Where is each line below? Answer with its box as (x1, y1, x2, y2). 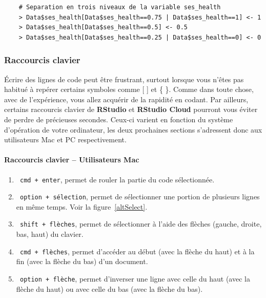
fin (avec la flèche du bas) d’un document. (16, 256, 148, 267)
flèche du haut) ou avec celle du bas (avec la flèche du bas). (16, 283, 203, 294)
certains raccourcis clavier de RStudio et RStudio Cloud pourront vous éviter (4, 104, 258, 115)
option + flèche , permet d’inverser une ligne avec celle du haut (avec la (19, 273, 250, 284)
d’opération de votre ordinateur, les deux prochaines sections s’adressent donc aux (4, 124, 262, 135)
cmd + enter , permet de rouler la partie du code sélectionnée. (19, 174, 215, 184)
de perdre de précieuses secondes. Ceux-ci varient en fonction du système (4, 114, 233, 124)
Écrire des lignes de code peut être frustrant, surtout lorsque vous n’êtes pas (4, 73, 244, 84)
